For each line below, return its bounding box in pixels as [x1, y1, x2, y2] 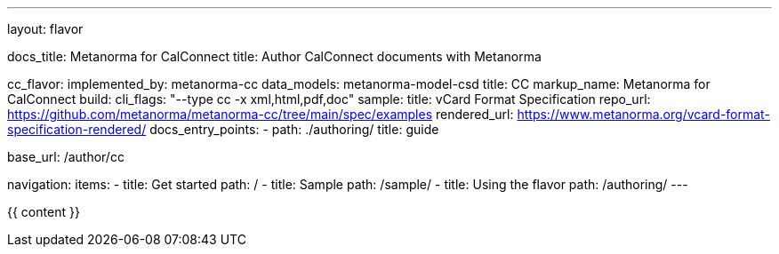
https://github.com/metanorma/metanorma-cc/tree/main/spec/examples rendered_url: [7, 107, 514, 122]
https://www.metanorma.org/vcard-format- [517, 107, 770, 122]
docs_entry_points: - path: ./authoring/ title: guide [149, 122, 439, 137]
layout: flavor [7, 21, 84, 36]
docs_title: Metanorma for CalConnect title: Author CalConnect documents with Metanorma [7, 49, 542, 64]
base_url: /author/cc [7, 149, 124, 164]
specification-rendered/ [7, 122, 147, 137]
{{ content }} [7, 204, 80, 219]
